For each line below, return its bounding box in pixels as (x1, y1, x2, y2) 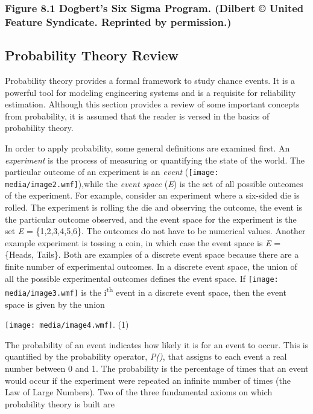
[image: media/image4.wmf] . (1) (5, 318, 129, 331)
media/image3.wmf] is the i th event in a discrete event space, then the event (5, 284, 286, 298)
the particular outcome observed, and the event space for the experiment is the (5, 212, 297, 225)
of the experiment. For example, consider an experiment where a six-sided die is (5, 189, 300, 202)
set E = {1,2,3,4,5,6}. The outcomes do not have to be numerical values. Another (5, 225, 306, 237)
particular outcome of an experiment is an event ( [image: (5, 165, 219, 178)
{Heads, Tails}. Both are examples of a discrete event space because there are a (5, 248, 299, 261)
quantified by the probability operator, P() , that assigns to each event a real (5, 350, 287, 363)
